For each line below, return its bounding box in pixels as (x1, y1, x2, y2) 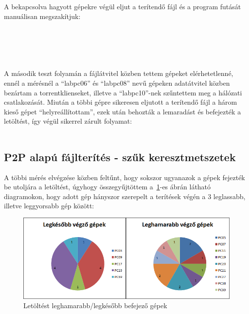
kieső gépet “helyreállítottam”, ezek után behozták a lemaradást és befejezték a (4, 106, 241, 116)
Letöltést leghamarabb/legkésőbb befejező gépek (23, 300, 167, 311)
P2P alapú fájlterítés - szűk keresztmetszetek (4, 149, 236, 164)
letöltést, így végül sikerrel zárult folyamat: (4, 116, 132, 126)
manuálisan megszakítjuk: (4, 11, 81, 21)
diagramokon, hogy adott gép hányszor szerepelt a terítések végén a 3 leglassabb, (4, 191, 246, 201)
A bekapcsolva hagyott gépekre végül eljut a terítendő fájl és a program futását (4, 1, 241, 12)
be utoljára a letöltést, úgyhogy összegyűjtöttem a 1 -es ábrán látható (4, 182, 211, 192)
